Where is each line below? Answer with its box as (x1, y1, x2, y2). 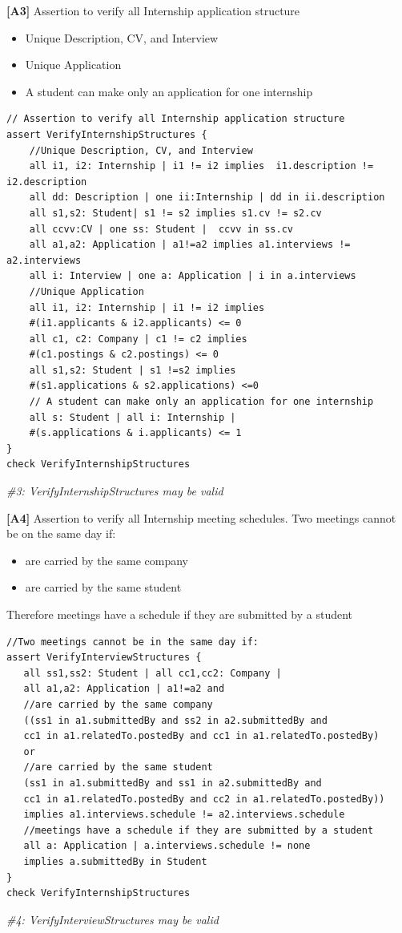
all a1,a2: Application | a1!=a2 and (23, 683, 225, 695)
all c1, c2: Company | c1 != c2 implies (29, 333, 247, 345)
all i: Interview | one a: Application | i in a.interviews (29, 270, 356, 282)
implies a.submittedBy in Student (23, 855, 207, 867)
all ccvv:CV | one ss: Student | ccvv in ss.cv (29, 223, 293, 235)
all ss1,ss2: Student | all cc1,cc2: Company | (23, 667, 282, 679)
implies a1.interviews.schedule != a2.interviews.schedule (23, 809, 345, 821)
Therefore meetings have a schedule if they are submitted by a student (6, 606, 353, 622)
